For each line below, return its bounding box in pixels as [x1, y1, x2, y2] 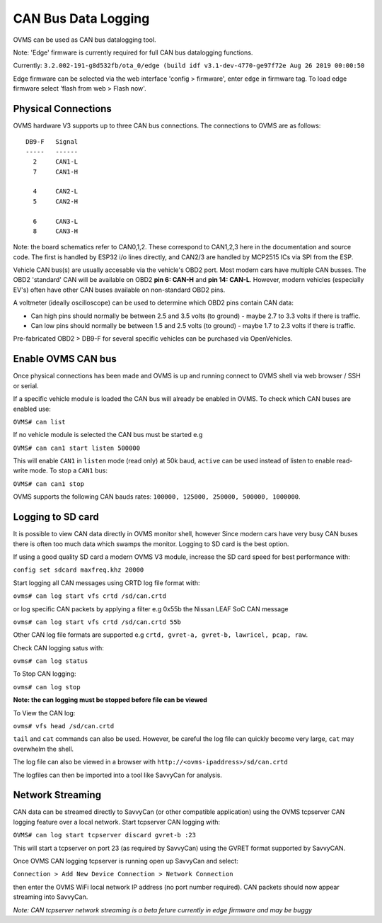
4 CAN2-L [33, 188, 79, 196]
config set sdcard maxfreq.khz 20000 [13, 566, 144, 574]
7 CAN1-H [33, 167, 79, 176]
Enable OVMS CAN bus [13, 353, 117, 365]
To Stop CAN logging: [13, 669, 76, 678]
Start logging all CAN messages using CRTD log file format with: [13, 578, 201, 587]
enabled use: [13, 404, 51, 413]
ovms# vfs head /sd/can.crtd [13, 723, 115, 730]
